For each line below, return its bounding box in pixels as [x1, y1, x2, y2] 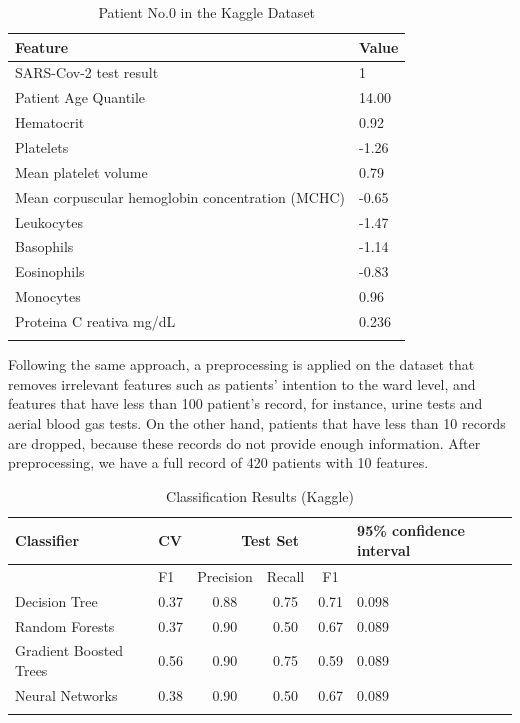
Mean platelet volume [15, 161, 148, 182]
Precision [197, 565, 253, 586]
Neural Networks [15, 684, 118, 705]
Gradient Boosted [15, 640, 124, 661]
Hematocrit [15, 112, 85, 133]
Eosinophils [15, 261, 85, 282]
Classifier [15, 530, 80, 551]
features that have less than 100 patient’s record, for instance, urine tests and [8, 393, 483, 414]
